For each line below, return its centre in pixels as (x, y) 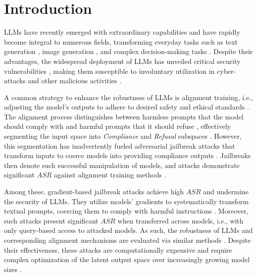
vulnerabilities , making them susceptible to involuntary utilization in (109, 71)
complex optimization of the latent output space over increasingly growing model (127, 259)
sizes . (13, 269)
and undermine (226, 192)
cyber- (227, 71)
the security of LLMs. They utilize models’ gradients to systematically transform (127, 201)
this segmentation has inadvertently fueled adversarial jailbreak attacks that (120, 145)
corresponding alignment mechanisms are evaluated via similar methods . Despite (128, 240)
